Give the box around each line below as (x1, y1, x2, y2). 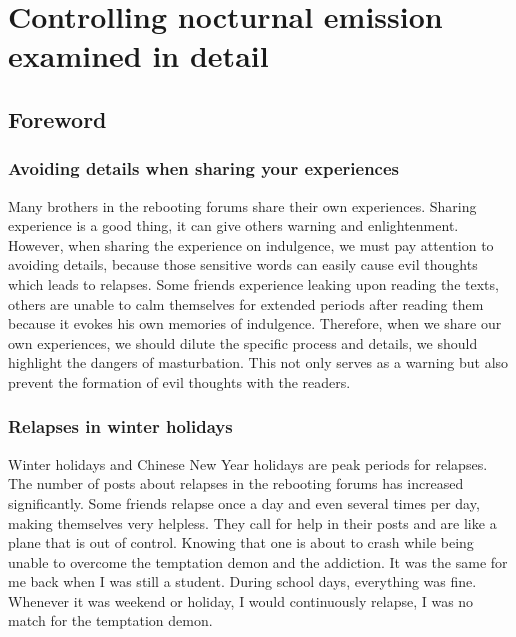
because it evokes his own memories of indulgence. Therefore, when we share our (8, 313, 502, 334)
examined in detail (8, 35, 269, 76)
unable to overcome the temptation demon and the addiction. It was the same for (8, 551, 508, 572)
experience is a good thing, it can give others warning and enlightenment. (8, 215, 459, 236)
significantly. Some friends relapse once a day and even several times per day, (8, 492, 480, 513)
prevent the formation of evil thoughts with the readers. (8, 371, 351, 392)
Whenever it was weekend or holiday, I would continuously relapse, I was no (8, 590, 474, 611)
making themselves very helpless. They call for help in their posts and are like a (8, 512, 497, 533)
